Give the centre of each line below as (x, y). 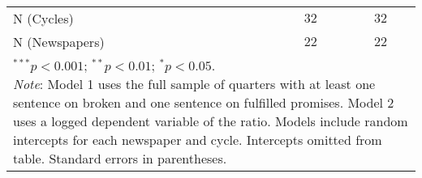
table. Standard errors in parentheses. (120, 158)
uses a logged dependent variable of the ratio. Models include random (211, 121)
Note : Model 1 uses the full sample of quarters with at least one (194, 84)
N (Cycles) (43, 18)
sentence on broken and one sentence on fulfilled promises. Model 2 (204, 102)
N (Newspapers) (59, 42)
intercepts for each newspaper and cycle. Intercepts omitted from (198, 140)
